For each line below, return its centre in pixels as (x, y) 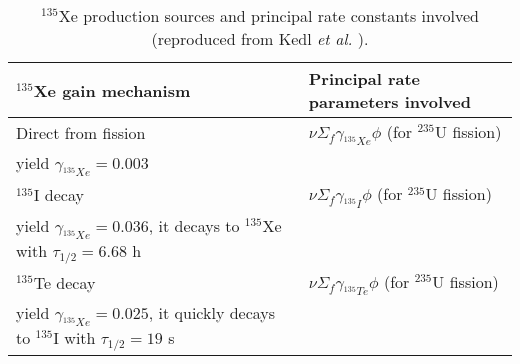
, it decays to (194, 225)
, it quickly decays (212, 312)
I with (74, 338)
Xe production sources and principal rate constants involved (268, 15)
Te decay (64, 282)
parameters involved (389, 101)
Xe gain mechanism (112, 90)
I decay (58, 195)
